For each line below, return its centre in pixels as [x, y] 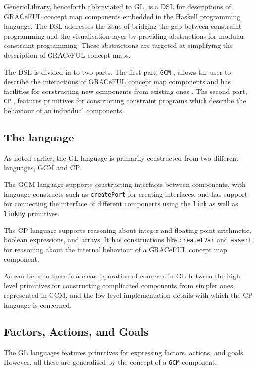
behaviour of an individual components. [64, 111]
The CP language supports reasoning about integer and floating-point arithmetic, [128, 230]
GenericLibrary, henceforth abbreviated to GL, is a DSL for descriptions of [118, 6]
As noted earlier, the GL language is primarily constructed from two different [122, 158]
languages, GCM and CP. [43, 167]
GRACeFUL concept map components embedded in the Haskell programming [122, 16]
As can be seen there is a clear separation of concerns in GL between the [114, 276]
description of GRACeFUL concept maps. [67, 55]
